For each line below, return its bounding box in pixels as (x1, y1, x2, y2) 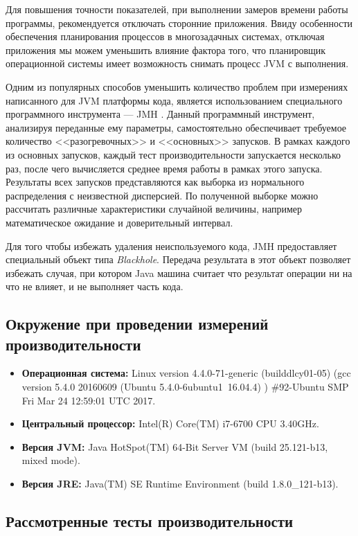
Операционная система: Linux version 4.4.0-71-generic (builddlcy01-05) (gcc (21, 366, 351, 380)
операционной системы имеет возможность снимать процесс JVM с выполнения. (6, 56, 349, 71)
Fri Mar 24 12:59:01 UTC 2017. (21, 393, 156, 407)
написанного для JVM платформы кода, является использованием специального (6, 93, 343, 107)
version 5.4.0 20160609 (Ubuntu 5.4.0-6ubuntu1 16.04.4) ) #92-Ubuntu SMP (21, 379, 349, 394)
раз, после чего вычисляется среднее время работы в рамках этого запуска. (6, 161, 323, 175)
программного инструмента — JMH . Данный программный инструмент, (6, 107, 315, 121)
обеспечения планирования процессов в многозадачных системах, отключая (6, 29, 325, 44)
